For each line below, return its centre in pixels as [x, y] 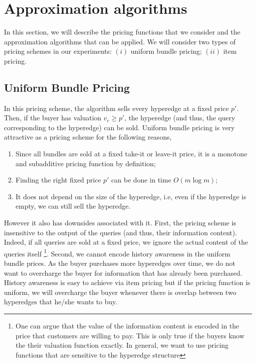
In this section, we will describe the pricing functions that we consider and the [122, 32]
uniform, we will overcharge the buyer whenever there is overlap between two [120, 292]
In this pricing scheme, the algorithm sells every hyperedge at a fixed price [116, 108]
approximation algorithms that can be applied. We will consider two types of [120, 41]
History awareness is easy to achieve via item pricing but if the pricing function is [127, 282]
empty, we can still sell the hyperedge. [73, 206]
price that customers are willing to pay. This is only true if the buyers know [130, 335]
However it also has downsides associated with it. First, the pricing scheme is [120, 223]
